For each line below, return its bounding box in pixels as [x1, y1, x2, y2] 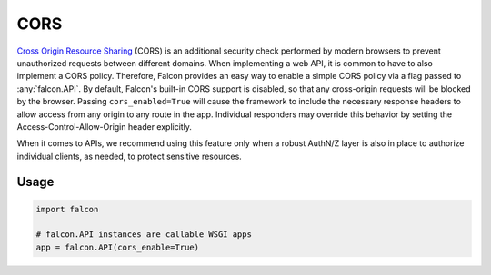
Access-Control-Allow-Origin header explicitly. [16, 121, 193, 132]
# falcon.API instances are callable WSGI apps [35, 230, 252, 240]
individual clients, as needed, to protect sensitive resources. [16, 151, 243, 162]
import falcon [35, 204, 99, 214]
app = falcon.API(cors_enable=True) [35, 241, 200, 252]
